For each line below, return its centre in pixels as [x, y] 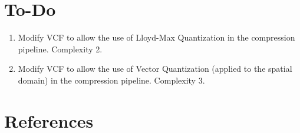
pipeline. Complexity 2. [60, 49]
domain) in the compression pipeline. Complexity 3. [111, 80]
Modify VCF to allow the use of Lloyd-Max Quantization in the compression [156, 37]
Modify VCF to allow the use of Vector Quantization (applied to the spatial [155, 69]
